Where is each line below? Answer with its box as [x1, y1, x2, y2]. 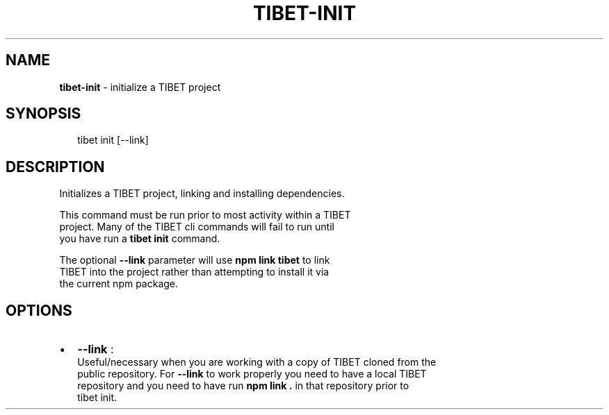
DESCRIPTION [6, 158, 105, 176]
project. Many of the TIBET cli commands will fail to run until [59, 221, 334, 233]
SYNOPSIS [6, 105, 81, 123]
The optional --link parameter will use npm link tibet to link [59, 254, 330, 266]
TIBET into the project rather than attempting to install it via [59, 266, 330, 278]
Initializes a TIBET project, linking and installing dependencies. [59, 187, 345, 200]
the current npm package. [59, 278, 179, 290]
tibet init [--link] [77, 134, 149, 146]
